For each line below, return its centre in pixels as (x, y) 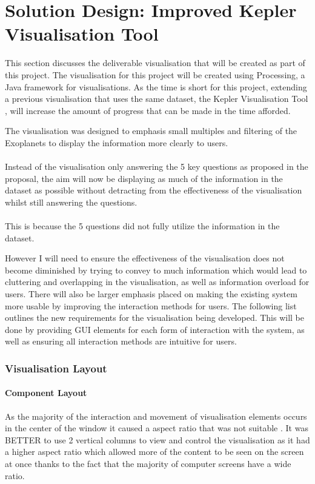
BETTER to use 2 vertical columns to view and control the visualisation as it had (157, 439)
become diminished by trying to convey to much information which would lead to (156, 270)
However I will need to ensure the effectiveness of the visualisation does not (145, 258)
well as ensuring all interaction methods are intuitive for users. (121, 341)
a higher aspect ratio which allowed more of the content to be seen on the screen (154, 452)
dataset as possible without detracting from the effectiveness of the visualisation (154, 190)
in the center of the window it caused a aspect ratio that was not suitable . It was (157, 428)
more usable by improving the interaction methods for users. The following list (151, 305)
